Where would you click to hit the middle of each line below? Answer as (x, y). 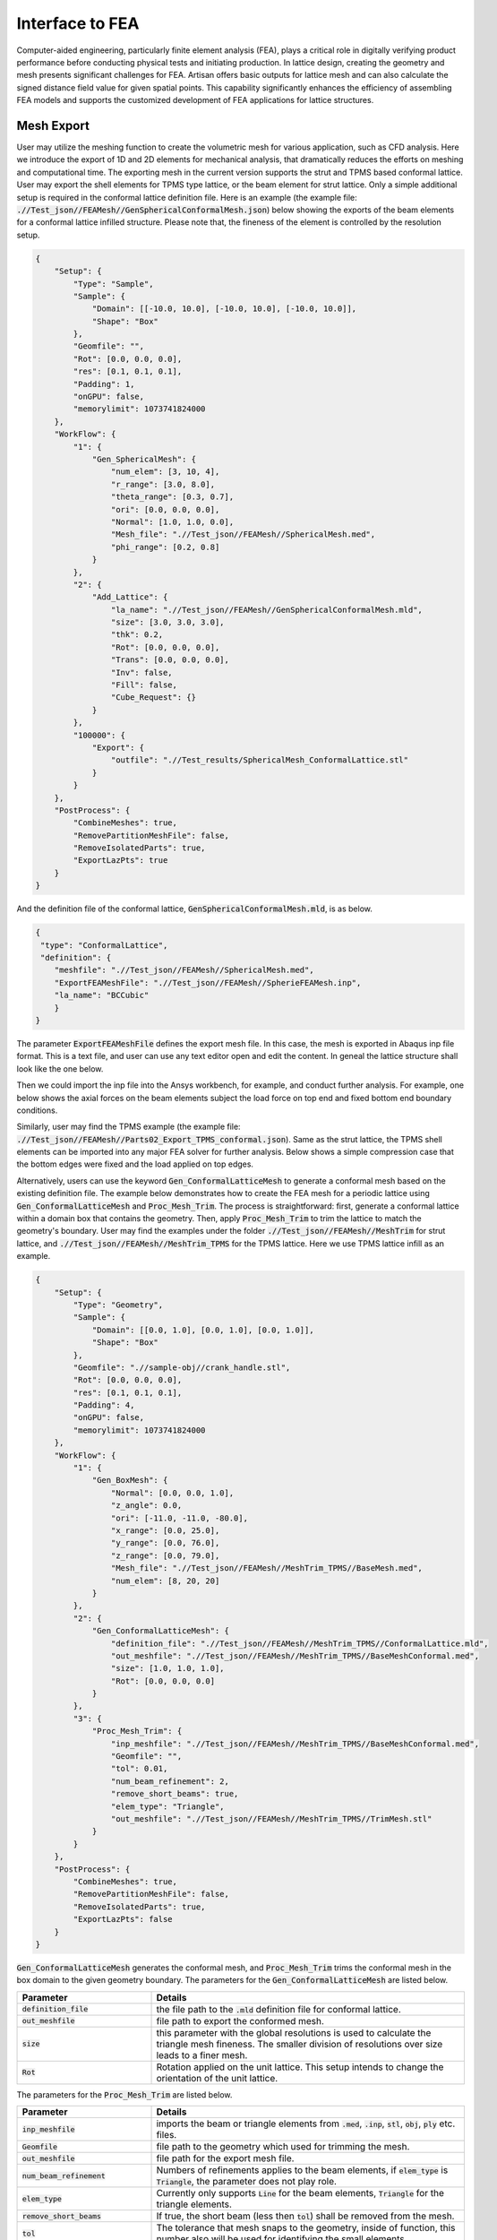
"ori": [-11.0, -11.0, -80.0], (179, 1518)
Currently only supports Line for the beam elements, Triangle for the (300, 2193)
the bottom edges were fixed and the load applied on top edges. (135, 1164)
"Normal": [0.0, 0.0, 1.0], (172, 1493)
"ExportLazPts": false (123, 1919)
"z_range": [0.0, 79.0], (165, 1555)
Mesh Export (53, 125)
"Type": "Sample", (113, 284)
